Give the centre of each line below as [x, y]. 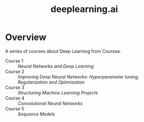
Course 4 [15, 98]
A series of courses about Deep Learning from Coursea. [63, 51]
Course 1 [14, 60]
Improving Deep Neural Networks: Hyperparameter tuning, [79, 76]
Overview [26, 37]
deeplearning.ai [84, 9]
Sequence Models [36, 114]
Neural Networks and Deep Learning [56, 66]
